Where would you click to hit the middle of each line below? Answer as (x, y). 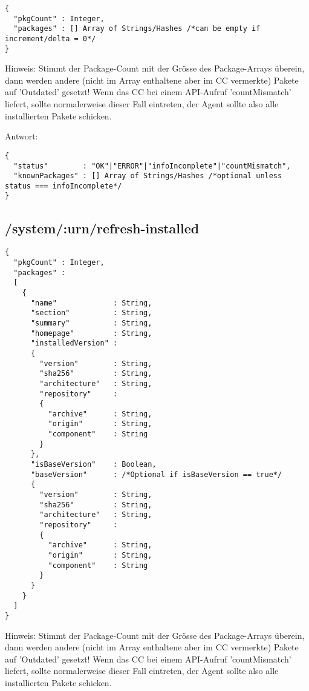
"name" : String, (91, 303)
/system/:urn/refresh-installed (102, 228)
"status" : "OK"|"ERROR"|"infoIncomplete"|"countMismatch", (152, 166)
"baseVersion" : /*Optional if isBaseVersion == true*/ (156, 474)
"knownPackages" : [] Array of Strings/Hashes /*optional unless (148, 176)
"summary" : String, (91, 323)
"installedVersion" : (74, 343)
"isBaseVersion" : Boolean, (93, 465)
